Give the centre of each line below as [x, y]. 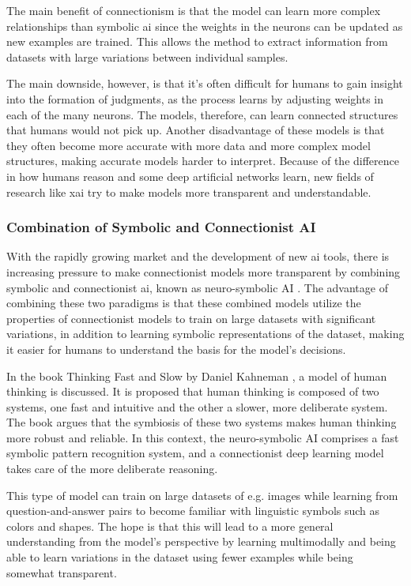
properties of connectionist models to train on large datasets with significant [191, 318]
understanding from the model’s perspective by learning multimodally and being [201, 541]
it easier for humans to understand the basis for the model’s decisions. [176, 349]
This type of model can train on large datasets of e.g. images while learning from [202, 495]
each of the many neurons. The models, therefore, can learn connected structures [202, 114]
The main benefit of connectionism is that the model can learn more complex [194, 10]
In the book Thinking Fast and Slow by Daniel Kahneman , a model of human [197, 376]
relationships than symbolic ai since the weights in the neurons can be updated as [205, 26]
